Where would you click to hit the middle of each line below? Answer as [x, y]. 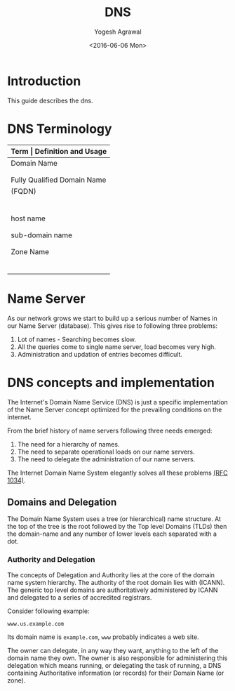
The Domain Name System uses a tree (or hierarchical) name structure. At [114, 519]
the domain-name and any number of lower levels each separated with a [112, 534]
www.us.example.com [36, 624]
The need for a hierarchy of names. [68, 444]
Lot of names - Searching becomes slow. [77, 339]
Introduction [44, 81]
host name [28, 218]
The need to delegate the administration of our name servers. [106, 459]
